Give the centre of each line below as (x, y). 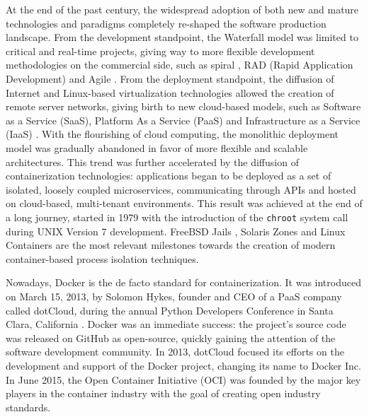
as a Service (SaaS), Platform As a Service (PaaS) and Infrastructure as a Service (183, 120)
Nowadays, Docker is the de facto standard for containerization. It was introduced (183, 282)
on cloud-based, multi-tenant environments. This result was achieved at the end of (184, 203)
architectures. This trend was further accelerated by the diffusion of (152, 161)
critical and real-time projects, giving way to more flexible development (160, 51)
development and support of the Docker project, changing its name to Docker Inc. (183, 365)
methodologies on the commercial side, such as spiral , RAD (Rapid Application (180, 65)
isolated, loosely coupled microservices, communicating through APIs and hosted (181, 189)
